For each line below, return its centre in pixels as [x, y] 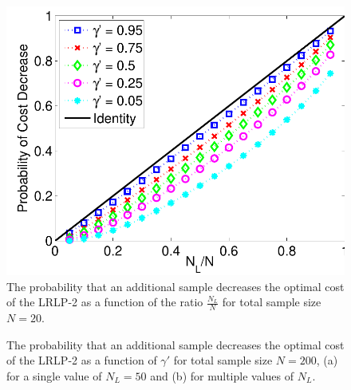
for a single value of [54, 375]
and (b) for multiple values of [222, 375]
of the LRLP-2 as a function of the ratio [105, 302]
